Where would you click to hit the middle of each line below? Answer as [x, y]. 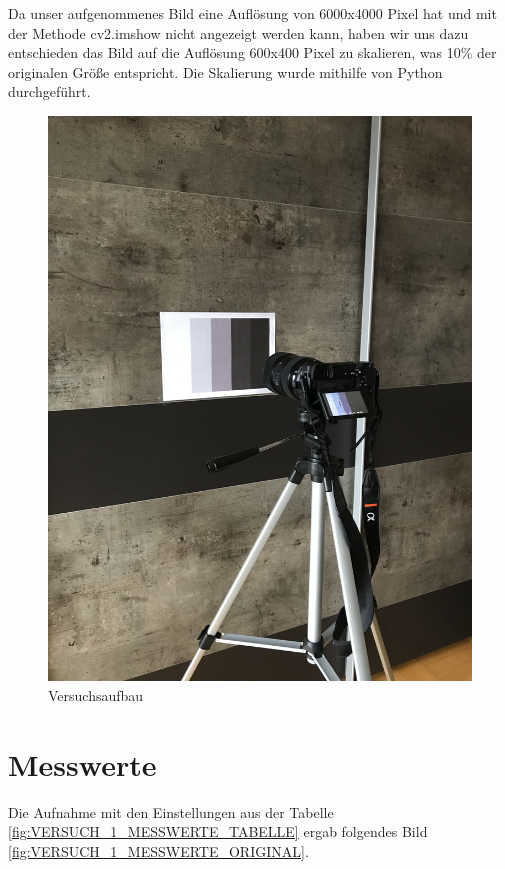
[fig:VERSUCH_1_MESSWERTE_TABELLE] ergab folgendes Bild [218, 831]
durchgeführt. [49, 91]
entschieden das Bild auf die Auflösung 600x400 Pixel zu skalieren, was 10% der [252, 52]
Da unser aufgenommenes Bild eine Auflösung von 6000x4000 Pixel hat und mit [252, 13]
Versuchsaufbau [96, 694]
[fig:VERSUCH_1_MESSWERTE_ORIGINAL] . [158, 850]
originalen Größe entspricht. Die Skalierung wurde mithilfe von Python [225, 71]
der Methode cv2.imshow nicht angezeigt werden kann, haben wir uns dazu [238, 32]
